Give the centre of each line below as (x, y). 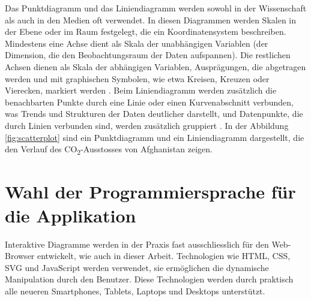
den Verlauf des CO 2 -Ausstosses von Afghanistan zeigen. (109, 150)
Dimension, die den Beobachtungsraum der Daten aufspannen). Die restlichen (148, 55)
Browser (20, 256)
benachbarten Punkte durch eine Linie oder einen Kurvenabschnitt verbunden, (149, 102)
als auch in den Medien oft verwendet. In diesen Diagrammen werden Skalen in (151, 19)
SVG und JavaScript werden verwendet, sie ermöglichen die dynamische (137, 267)
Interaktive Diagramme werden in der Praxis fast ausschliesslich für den (137, 244)
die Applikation (71, 215)
